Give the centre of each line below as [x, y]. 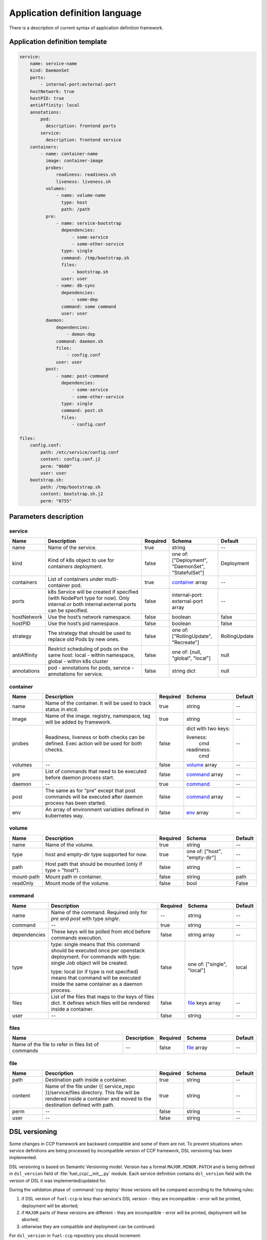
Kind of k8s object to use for [81, 560]
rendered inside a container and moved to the [98, 1099]
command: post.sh [82, 411]
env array [197, 812]
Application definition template [58, 42]
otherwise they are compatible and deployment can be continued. [89, 1226]
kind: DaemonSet [49, 70]
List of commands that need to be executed [96, 771]
